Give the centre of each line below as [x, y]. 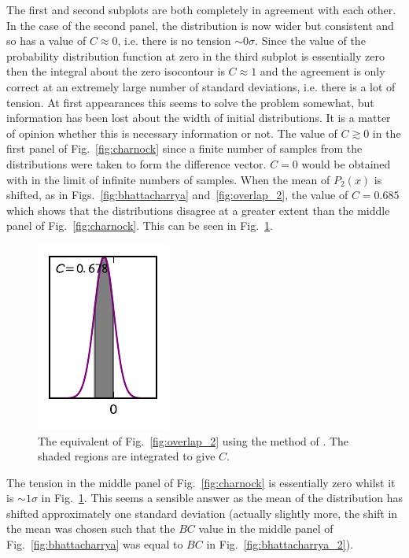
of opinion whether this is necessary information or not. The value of [172, 133]
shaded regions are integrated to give [127, 456]
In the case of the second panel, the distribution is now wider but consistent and [200, 25]
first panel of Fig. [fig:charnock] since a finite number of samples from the [184, 148]
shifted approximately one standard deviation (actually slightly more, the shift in [202, 513]
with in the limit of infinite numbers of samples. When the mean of [168, 179]
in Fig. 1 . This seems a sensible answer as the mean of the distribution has [222, 498]
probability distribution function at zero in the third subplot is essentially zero [195, 55]
